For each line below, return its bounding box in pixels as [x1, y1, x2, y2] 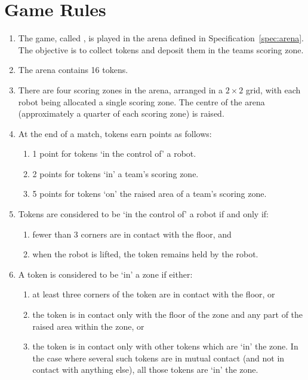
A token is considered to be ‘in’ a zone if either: [18, 267, 193, 280]
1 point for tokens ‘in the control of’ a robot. [32, 147, 196, 160]
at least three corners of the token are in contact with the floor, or [32, 288, 275, 300]
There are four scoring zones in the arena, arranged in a [18, 83, 223, 96]
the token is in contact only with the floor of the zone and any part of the [32, 308, 303, 321]
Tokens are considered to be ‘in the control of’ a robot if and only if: [18, 208, 269, 220]
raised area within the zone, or [32, 320, 144, 332]
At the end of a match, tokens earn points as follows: [18, 127, 212, 139]
